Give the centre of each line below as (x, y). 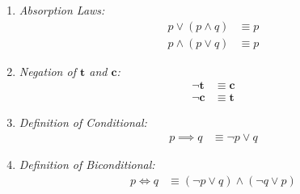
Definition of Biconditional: (87, 164)
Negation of (47, 71)
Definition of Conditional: (83, 122)
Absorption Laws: (62, 10)
